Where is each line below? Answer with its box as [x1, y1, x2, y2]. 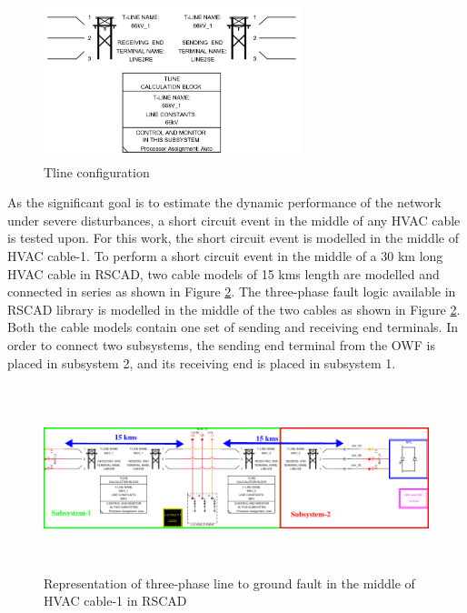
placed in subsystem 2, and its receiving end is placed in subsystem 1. [7, 353, 396, 372]
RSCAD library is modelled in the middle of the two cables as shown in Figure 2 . [7, 299, 461, 318]
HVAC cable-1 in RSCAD [44, 591, 187, 610]
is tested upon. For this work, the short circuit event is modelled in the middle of [7, 228, 459, 247]
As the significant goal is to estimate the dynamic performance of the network [7, 193, 442, 212]
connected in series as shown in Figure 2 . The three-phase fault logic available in [7, 282, 456, 301]
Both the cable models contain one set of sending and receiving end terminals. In [7, 317, 459, 337]
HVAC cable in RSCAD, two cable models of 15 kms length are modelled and [7, 264, 440, 283]
